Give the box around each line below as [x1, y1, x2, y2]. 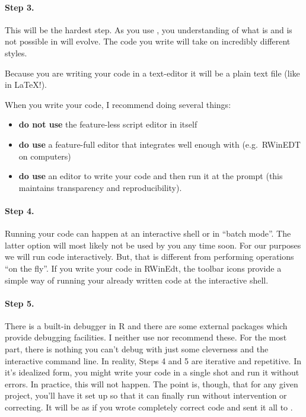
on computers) [18, 149, 71, 162]
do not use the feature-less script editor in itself [18, 118, 197, 130]
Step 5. [5, 297, 34, 309]
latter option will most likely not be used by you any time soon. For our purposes [5, 238, 301, 251]
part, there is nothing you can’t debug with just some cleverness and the [5, 343, 269, 355]
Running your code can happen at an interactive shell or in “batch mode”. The [5, 227, 291, 240]
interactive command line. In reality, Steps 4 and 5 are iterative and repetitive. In [5, 354, 301, 367]
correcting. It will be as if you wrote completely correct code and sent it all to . [5, 401, 293, 413]
